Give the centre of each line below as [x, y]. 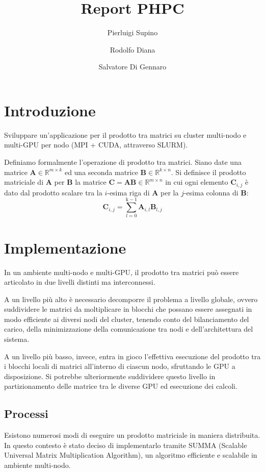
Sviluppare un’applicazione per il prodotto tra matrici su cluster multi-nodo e [125, 134]
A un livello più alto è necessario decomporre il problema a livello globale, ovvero [131, 299]
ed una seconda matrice [101, 172]
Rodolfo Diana [132, 49]
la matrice [91, 182]
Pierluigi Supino [132, 32]
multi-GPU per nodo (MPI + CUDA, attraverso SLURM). [96, 145]
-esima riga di [128, 192]
